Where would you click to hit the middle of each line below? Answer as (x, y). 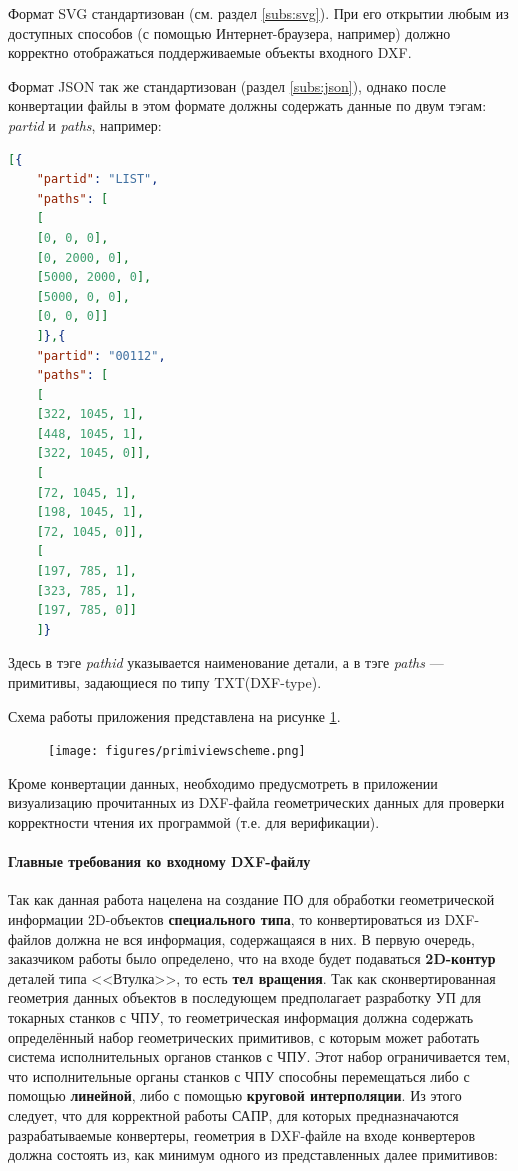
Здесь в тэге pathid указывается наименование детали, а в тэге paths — (226, 662)
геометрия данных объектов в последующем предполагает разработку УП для (244, 997)
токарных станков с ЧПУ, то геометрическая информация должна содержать (241, 1016)
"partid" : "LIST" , (97, 179)
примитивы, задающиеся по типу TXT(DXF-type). (165, 682)
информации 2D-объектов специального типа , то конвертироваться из (224, 919)
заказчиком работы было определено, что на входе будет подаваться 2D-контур (252, 958)
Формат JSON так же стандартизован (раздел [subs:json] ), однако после (227, 85)
